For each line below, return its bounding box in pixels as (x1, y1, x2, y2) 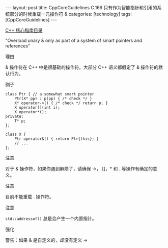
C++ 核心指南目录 (5, 27, 43, 33)
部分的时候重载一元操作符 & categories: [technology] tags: (9, 11, 132, 17)
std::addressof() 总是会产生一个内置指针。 (5, 215, 97, 221)
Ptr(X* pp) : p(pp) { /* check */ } (14, 96, 93, 101)
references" (5, 43, 31, 49)
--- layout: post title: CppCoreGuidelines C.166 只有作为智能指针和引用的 (5, 5, 157, 11)
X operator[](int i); (14, 105, 60, 110)
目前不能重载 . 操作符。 (5, 194, 54, 200)
